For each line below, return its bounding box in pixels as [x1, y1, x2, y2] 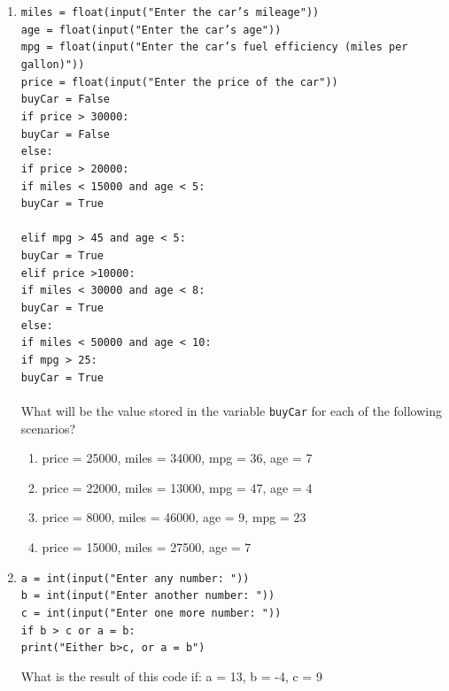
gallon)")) [20, 58, 85, 71]
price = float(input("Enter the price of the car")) [20, 75, 338, 88]
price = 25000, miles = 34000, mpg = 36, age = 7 [42, 449, 313, 467]
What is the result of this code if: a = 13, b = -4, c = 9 [20, 666, 322, 685]
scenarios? [20, 418, 76, 437]
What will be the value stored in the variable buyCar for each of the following [20, 401, 443, 419]
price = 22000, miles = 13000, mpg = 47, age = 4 [42, 478, 313, 496]
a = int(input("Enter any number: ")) [20, 572, 250, 585]
